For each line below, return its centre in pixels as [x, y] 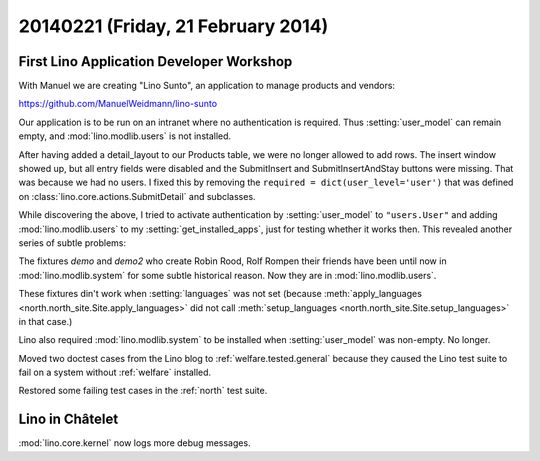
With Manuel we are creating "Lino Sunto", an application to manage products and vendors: [206, 86]
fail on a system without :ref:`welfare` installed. [115, 372]
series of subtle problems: [72, 242]
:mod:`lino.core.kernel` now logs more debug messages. [134, 443]
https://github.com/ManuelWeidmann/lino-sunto [118, 104]
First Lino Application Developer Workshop [155, 61]
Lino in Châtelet [68, 419]
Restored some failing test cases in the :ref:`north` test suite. [143, 391]
